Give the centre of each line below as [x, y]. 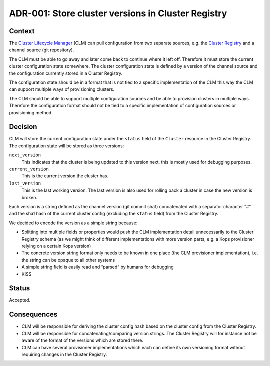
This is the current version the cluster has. [65, 176]
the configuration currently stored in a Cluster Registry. [66, 73]
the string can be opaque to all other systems [68, 260]
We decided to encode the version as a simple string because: [73, 223]
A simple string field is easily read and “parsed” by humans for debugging [98, 267]
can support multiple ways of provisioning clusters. [62, 89]
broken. [29, 197]
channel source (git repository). [42, 50]
